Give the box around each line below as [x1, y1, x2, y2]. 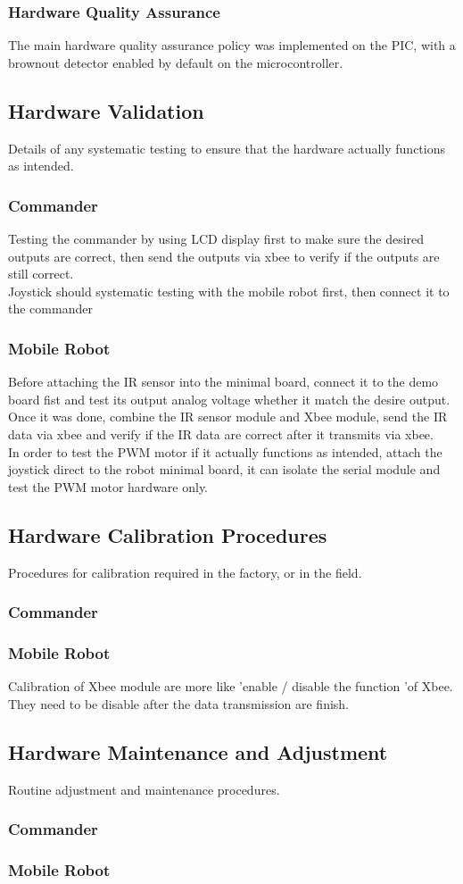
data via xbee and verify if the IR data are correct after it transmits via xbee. [8, 424, 434, 443]
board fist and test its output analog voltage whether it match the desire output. [8, 389, 451, 408]
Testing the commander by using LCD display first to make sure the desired [8, 229, 425, 248]
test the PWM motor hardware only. [8, 477, 209, 496]
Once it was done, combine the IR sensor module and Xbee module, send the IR [8, 407, 448, 426]
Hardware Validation [8, 96, 204, 124]
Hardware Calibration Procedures [8, 521, 327, 548]
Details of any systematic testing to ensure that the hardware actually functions [8, 138, 445, 157]
